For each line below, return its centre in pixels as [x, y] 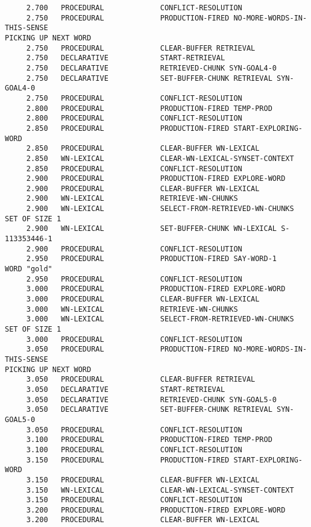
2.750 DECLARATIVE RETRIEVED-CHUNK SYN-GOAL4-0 [152, 68]
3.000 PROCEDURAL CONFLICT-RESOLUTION [134, 339]
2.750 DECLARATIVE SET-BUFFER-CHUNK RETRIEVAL [149, 78]
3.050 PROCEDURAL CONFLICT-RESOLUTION [134, 430]
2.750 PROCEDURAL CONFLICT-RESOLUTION [134, 98]
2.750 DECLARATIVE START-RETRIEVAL [126, 58]
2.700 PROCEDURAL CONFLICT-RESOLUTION [134, 8]
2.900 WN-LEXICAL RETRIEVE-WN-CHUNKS [132, 199]
